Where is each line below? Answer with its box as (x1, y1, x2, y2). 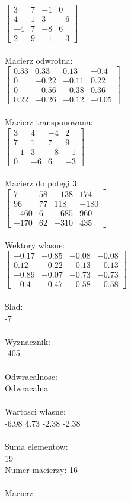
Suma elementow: (5, 440, 68, 453)
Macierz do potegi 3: (5, 177, 79, 189)
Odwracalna (5, 382, 49, 394)
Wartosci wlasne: (5, 405, 66, 418)
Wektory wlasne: (5, 238, 65, 251)
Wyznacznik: (5, 335, 51, 347)
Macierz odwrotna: (5, 54, 73, 66)
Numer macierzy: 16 (5, 463, 78, 476)
